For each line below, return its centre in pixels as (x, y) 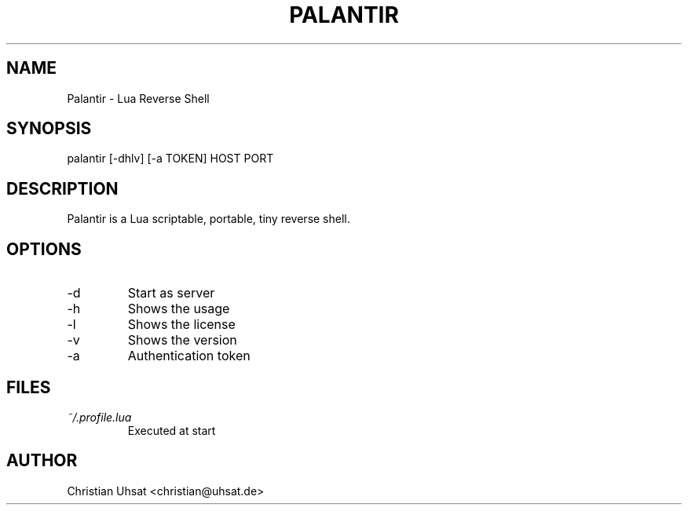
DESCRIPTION (62, 188)
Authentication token (189, 356)
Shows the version (182, 340)
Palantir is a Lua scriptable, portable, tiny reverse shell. (209, 219)
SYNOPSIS (49, 129)
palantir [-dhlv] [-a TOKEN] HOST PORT (170, 159)
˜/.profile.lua (99, 417)
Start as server (171, 293)
